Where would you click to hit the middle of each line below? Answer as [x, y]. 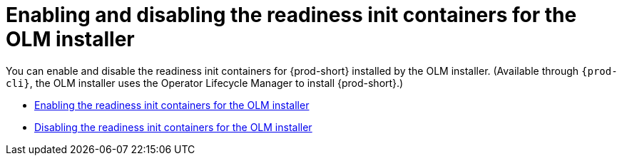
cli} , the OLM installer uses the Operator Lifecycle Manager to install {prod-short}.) [205, 83]
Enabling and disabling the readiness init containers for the [291, 15]
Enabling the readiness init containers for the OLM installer [172, 105]
